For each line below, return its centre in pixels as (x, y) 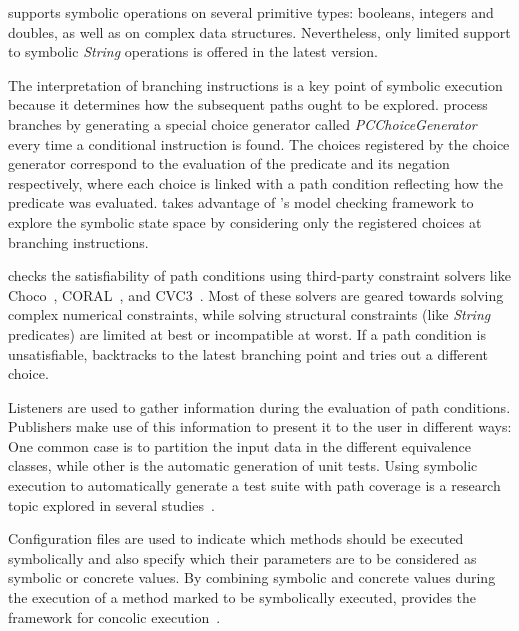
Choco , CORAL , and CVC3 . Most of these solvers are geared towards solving (256, 294)
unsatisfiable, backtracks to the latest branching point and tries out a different (248, 353)
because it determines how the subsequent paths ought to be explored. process (248, 104)
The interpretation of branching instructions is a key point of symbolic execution (255, 84)
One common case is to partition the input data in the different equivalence (239, 445)
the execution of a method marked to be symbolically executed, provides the (242, 597)
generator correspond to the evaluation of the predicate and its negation (229, 163)
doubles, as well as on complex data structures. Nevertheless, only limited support (259, 31)
